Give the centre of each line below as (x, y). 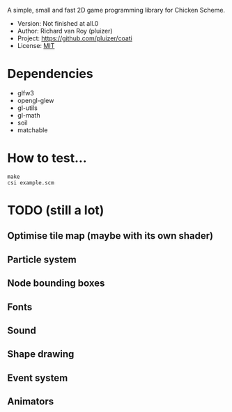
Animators (31, 402)
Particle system (42, 259)
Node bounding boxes (56, 284)
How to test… (47, 158)
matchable (32, 130)
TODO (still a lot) (56, 211)
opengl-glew (36, 100)
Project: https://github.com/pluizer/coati (75, 38)
